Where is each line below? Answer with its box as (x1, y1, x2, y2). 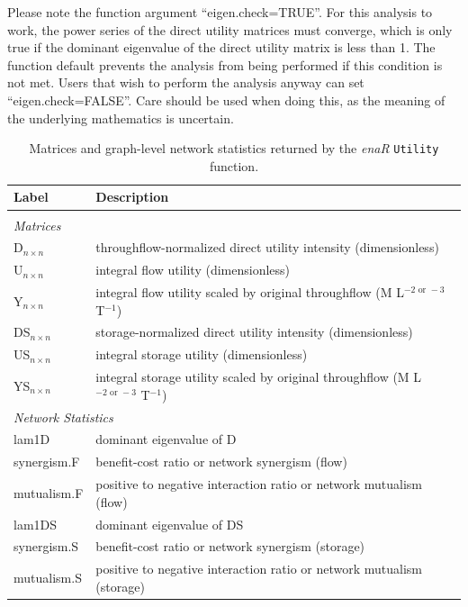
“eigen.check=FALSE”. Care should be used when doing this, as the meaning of (7, 90, 445, 109)
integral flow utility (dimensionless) (95, 260, 291, 279)
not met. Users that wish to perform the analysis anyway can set (7, 73, 364, 92)
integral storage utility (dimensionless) (95, 345, 308, 364)
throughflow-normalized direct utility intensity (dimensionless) (95, 238, 439, 257)
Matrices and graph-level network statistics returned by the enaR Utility (29, 139, 439, 158)
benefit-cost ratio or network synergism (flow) (95, 452, 347, 471)
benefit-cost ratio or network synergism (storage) (95, 537, 365, 556)
